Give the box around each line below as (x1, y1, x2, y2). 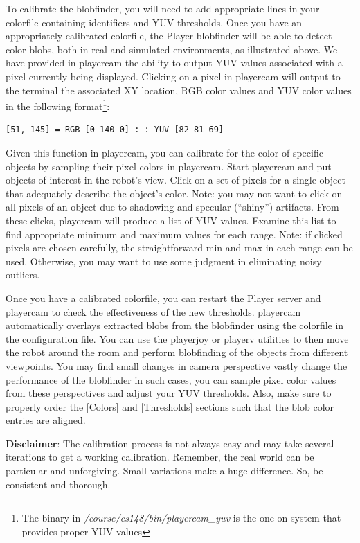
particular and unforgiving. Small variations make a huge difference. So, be (6, 463, 323, 478)
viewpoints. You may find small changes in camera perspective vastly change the (6, 358, 348, 373)
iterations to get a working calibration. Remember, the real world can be (6, 449, 314, 464)
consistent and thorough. (6, 477, 111, 491)
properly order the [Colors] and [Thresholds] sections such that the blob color (6, 399, 334, 413)
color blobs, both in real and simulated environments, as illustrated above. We (6, 42, 338, 56)
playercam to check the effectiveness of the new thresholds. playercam (6, 304, 301, 319)
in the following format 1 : (6, 97, 110, 113)
